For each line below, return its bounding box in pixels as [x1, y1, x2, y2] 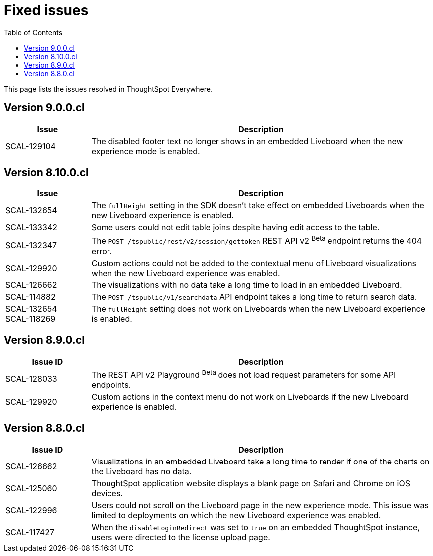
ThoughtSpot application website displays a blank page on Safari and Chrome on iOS [91, 478, 410, 488]
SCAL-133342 [5, 222, 57, 233]
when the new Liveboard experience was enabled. [91, 268, 280, 278]
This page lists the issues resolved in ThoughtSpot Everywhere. [4, 84, 213, 93]
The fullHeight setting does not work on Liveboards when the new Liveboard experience [91, 303, 426, 314]
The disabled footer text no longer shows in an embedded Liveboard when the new [91, 136, 403, 146]
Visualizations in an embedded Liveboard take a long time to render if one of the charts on [91, 456, 430, 466]
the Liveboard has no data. [91, 466, 192, 476]
